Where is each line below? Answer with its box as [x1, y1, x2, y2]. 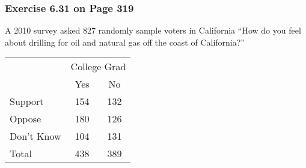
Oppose [10, 112, 41, 126]
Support [10, 94, 44, 109]
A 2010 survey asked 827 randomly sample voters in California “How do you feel [5, 24, 301, 37]
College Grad [70, 59, 126, 74]
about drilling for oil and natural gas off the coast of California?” [5, 35, 245, 48]
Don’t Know [10, 129, 61, 143]
